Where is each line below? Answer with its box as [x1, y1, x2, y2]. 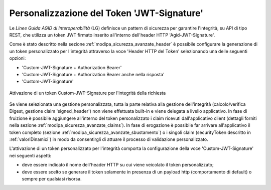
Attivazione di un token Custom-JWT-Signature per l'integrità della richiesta [9, 90, 166, 96]
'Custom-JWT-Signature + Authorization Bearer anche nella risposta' [22, 71, 165, 77]
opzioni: [9, 55, 26, 61]
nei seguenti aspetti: [9, 152, 52, 158]
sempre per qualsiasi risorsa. [22, 175, 82, 181]
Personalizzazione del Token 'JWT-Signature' [9, 8, 204, 19]
